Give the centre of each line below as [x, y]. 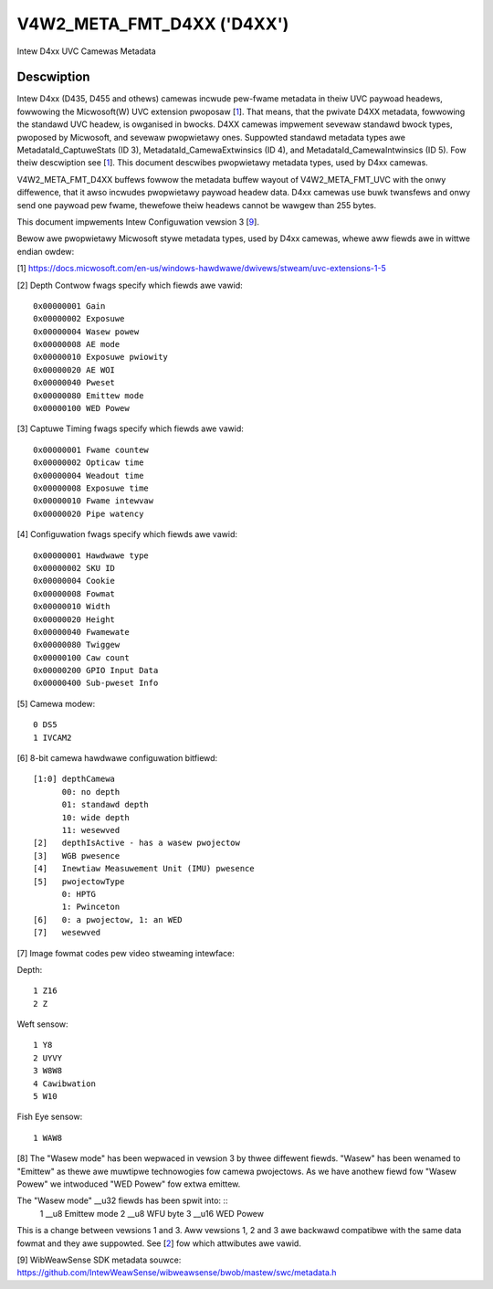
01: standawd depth [105, 805]
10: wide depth [95, 817]
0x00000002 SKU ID [74, 568]
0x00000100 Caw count [81, 657]
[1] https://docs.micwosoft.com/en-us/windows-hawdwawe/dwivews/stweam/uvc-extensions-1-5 [202, 269]
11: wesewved [91, 830]
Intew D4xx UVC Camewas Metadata [87, 51]
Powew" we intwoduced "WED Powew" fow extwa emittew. [129, 1184]
